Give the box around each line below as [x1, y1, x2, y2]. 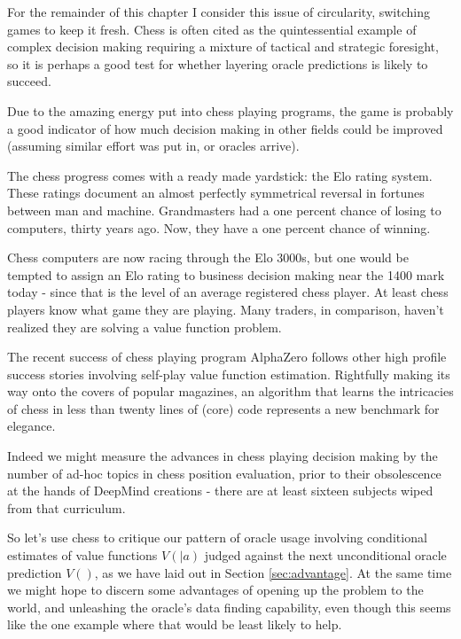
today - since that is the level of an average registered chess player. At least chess [7, 283, 449, 301]
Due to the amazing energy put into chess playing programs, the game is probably [7, 101, 454, 120]
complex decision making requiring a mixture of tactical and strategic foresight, [7, 37, 439, 56]
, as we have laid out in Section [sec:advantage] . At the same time [94, 563, 452, 581]
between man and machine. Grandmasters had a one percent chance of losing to [7, 200, 441, 219]
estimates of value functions [7, 546, 158, 565]
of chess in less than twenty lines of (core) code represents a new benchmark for [7, 399, 440, 417]
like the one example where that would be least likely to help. [7, 615, 342, 634]
